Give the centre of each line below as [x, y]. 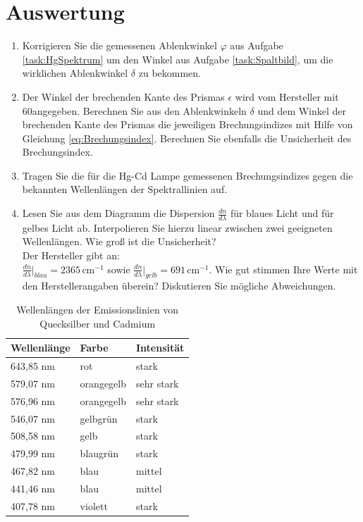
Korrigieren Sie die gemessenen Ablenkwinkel [119, 45]
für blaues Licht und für [282, 213]
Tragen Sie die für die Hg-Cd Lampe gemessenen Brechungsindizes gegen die [187, 175]
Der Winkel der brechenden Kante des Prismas [123, 96]
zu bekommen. [170, 73]
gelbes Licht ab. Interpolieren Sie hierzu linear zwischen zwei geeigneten [177, 227]
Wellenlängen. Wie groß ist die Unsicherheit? [119, 241]
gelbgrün [99, 418]
